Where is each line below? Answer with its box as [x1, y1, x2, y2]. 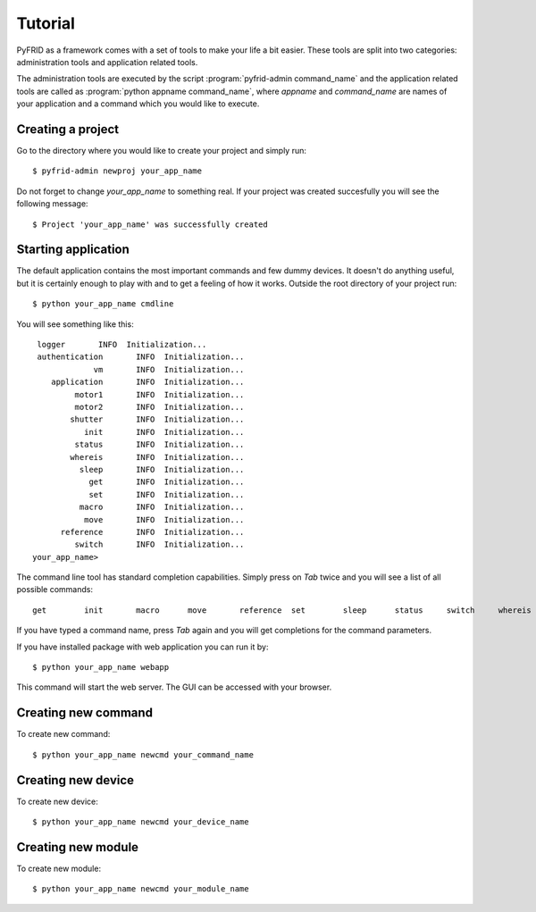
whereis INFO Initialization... [70, 452, 245, 462]
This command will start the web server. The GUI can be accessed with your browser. [16, 682, 332, 692]
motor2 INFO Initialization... [74, 402, 245, 412]
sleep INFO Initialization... [79, 464, 245, 474]
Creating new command [16, 706, 154, 721]
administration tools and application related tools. [16, 56, 198, 67]
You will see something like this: [16, 318, 134, 330]
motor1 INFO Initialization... [74, 389, 245, 399]
